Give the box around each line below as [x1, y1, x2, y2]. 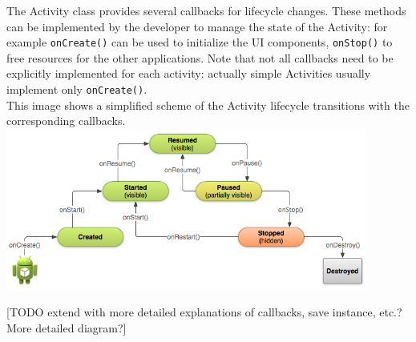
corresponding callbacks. [6, 112, 126, 129]
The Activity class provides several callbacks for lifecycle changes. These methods [6, 2, 406, 18]
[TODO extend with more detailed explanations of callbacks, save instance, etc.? [6, 303, 402, 320]
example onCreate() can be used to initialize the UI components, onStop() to [6, 34, 393, 50]
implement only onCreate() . [6, 81, 147, 98]
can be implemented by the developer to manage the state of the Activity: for [6, 18, 388, 34]
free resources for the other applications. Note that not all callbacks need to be [6, 49, 394, 66]
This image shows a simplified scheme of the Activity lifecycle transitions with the [6, 96, 410, 113]
